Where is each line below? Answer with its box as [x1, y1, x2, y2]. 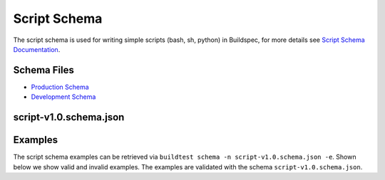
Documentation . [13, 45, 61, 53]
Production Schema [31, 83, 89, 91]
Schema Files [13, 64, 74, 76]
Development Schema [31, 92, 96, 101]
